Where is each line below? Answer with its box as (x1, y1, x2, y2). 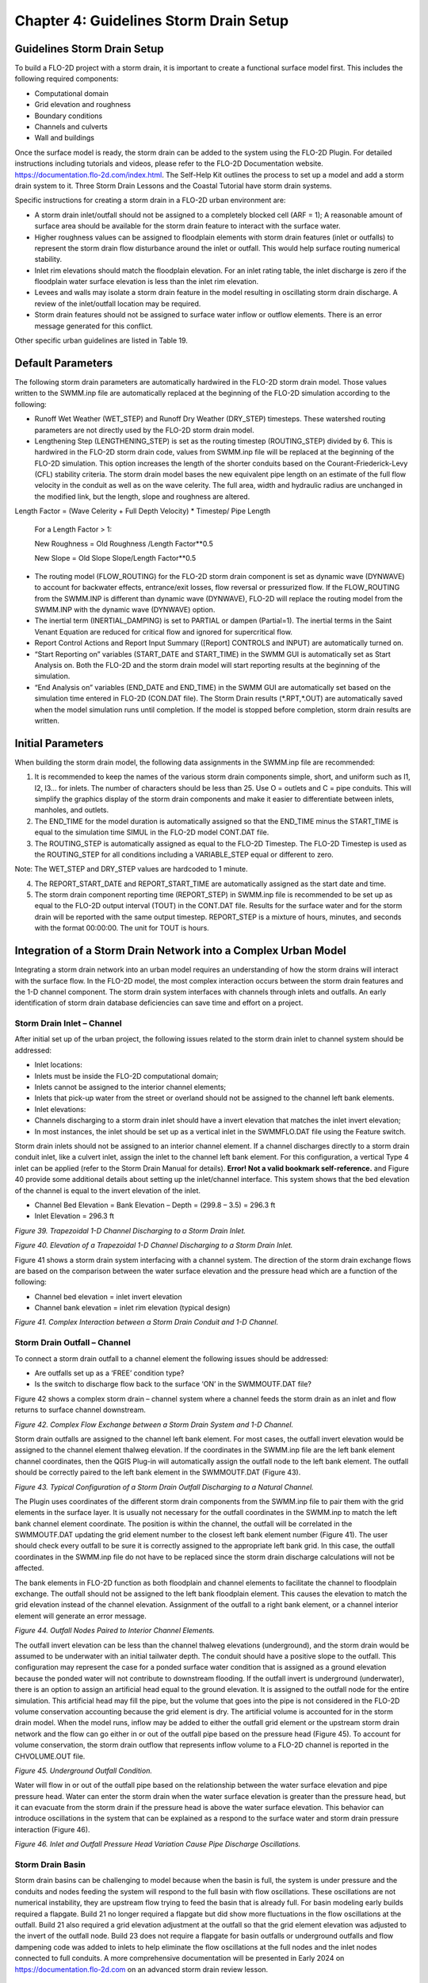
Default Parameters (14, 356, 113, 370)
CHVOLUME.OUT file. (14, 1751, 86, 1761)
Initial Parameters (14, 736, 104, 750)
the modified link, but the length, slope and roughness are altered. (34, 492, 250, 501)
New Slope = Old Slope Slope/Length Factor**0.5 (34, 554, 197, 563)
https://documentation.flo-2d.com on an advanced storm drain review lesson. (14, 1964, 269, 1974)
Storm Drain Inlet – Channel (14, 1018, 122, 1029)
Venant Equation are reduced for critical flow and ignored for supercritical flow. (34, 627, 293, 636)
